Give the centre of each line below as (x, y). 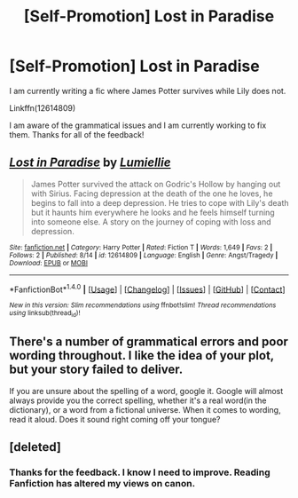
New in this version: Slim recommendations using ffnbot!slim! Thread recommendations (143, 305)
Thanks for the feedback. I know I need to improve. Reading (140, 472)
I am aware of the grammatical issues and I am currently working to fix (138, 125)
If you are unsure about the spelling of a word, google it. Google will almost (146, 391)
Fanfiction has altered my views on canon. (102, 483)
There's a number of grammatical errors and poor (149, 342)
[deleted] (35, 447)
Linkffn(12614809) (43, 107)
